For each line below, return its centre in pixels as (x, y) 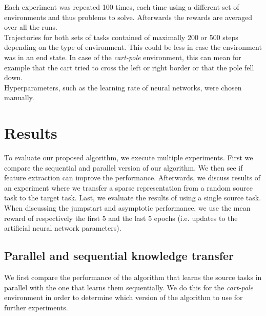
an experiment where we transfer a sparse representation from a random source (128, 187)
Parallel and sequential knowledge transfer (119, 256)
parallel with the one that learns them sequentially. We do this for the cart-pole (129, 287)
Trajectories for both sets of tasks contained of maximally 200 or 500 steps (121, 37)
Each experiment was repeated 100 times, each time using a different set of (122, 7)
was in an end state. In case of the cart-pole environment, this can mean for (123, 57)
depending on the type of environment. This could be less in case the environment (133, 47)
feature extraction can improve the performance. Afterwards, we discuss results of (132, 178)
